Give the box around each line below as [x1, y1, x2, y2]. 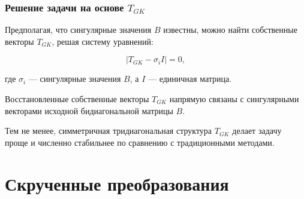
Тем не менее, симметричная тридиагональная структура [5, 124, 212, 137]
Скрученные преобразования [5, 171, 229, 195]
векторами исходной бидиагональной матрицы [5, 104, 173, 117]
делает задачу [232, 124, 282, 137]
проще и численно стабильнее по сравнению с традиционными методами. [5, 136, 275, 148]
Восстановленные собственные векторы [5, 93, 149, 105]
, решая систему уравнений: [52, 35, 153, 47]
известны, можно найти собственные [163, 23, 297, 36]
